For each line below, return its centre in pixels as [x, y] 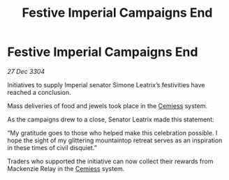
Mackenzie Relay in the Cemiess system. [66, 168]
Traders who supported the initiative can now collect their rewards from [110, 161]
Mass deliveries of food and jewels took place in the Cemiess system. [108, 105]
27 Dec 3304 [26, 71]
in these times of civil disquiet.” [52, 147]
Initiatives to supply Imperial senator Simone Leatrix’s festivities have [106, 84]
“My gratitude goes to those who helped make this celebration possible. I [112, 133]
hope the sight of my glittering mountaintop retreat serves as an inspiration [115, 140]
